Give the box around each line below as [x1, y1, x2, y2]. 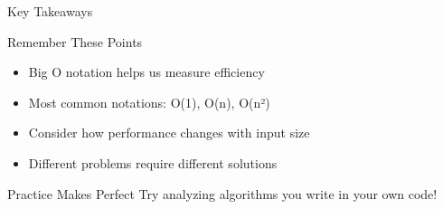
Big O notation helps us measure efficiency [28, 62, 265, 81]
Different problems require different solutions [28, 153, 278, 172]
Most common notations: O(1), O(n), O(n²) [28, 92, 270, 111]
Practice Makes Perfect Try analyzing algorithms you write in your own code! [7, 184, 438, 203]
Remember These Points [7, 32, 143, 51]
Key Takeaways [7, 2, 93, 20]
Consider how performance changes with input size [28, 123, 310, 142]
